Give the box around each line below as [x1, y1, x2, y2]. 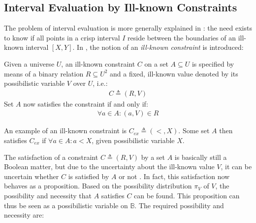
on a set [144, 58, 168, 69]
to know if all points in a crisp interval [4, 32, 120, 42]
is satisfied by [68, 171, 109, 181]
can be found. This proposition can [134, 190, 240, 200]
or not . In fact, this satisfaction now [119, 171, 230, 181]
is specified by [192, 58, 234, 69]
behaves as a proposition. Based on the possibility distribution [4, 181, 192, 191]
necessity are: [4, 210, 44, 220]
